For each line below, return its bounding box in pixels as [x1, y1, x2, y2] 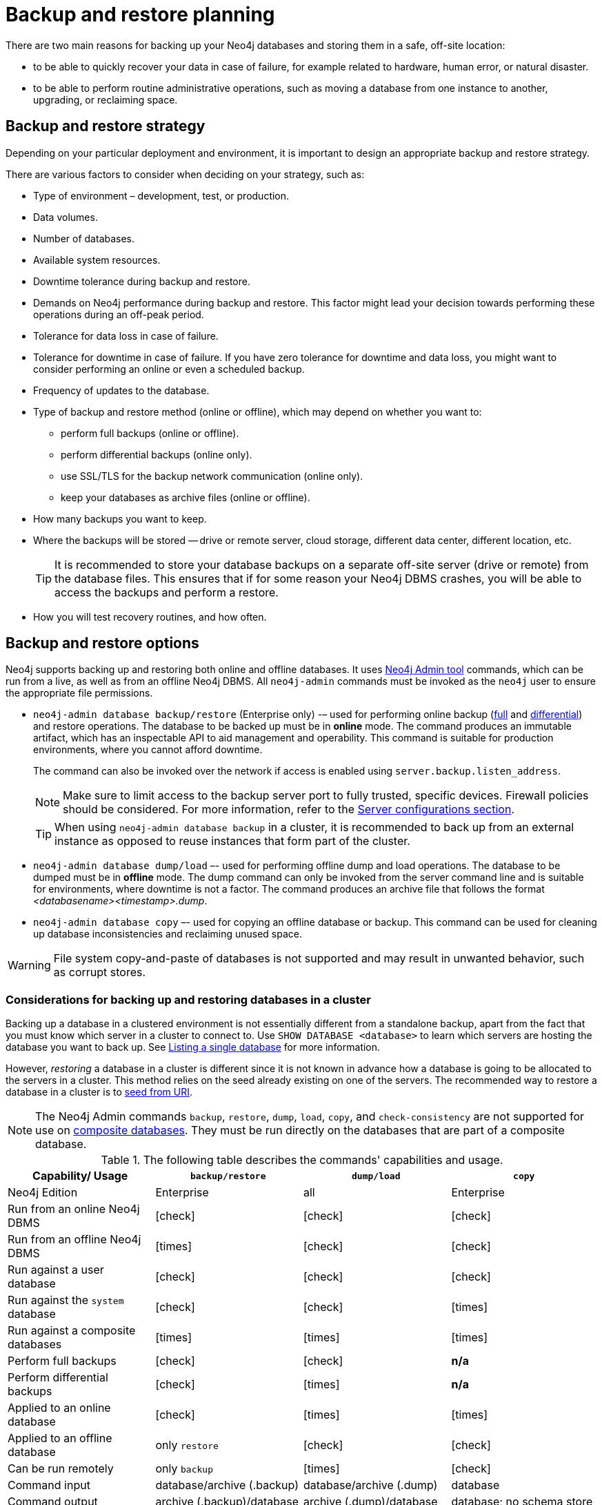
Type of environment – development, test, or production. [33, 189, 290, 202]
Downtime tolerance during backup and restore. [33, 275, 250, 287]
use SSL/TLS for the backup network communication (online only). [61, 469, 363, 482]
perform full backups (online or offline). [61, 427, 239, 439]
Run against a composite [8, 1323, 136, 1338]
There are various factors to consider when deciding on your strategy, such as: [6, 168, 365, 180]
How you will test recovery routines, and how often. [33, 610, 267, 623]
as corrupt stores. [53, 965, 146, 980]
